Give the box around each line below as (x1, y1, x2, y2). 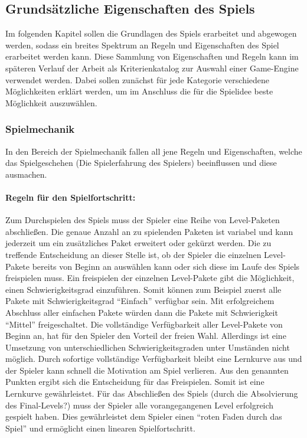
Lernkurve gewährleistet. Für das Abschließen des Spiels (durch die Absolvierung (5, 387, 298, 400)
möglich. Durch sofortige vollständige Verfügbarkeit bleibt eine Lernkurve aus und (5, 352, 302, 365)
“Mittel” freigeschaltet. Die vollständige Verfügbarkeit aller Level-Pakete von (5, 318, 283, 330)
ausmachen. (5, 168, 47, 180)
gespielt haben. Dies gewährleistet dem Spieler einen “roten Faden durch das (5, 410, 282, 423)
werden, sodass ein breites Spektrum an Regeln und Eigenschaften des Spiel (5, 38, 279, 51)
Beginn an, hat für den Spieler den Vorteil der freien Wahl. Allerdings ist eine (5, 329, 286, 342)
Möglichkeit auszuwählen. (5, 96, 97, 109)
